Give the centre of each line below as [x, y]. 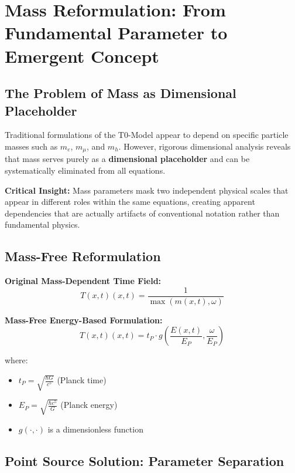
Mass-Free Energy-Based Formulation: [84, 320]
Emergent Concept [82, 55]
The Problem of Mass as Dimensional [121, 93]
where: [16, 360]
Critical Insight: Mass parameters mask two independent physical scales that [147, 190]
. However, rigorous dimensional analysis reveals [205, 146]
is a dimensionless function [95, 429]
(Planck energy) [89, 405]
